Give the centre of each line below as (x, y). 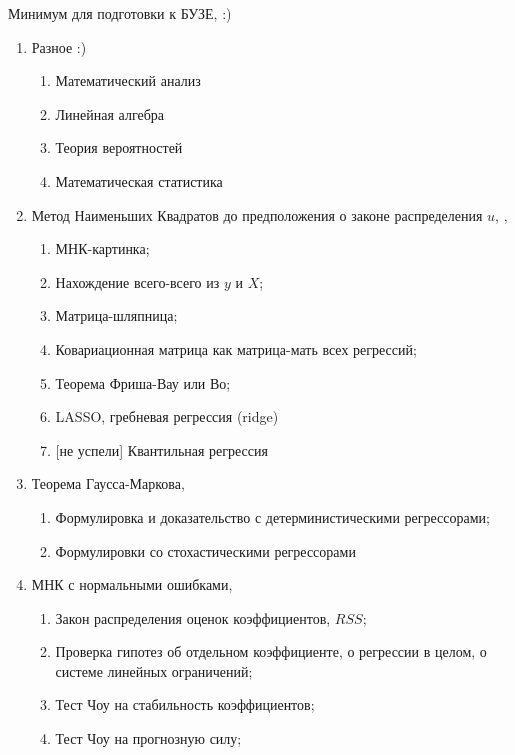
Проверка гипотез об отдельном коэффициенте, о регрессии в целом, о (271, 651)
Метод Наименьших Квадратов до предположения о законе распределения (257, 214)
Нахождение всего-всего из (137, 281)
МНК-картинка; (102, 248)
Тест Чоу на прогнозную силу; (148, 738)
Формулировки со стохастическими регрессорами (205, 550)
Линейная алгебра (110, 113)
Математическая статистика (139, 180)
